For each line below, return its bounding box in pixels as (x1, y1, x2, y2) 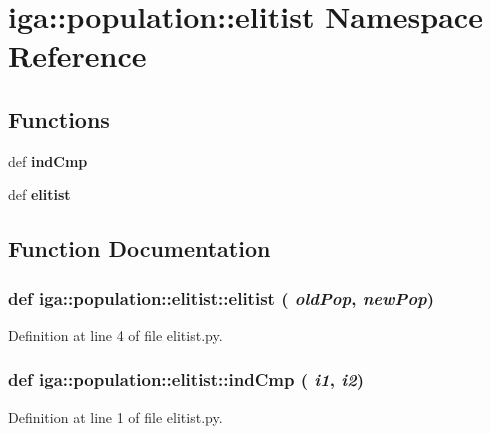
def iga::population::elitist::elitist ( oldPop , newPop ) (8, 285, 435, 310)
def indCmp (8, 150, 88, 171)
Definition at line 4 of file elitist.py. (8, 324, 223, 345)
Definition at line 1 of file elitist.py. (8, 406, 223, 427)
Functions (8, 103, 110, 134)
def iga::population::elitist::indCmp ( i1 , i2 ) (8, 367, 365, 392)
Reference (8, 35, 147, 76)
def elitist (8, 184, 71, 205)
